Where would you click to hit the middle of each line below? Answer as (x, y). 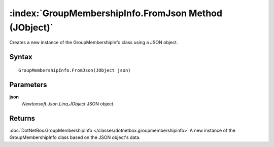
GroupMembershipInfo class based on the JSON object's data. (75, 137)
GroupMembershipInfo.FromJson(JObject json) (75, 70)
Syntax (21, 57)
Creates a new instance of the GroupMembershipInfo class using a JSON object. (94, 43)
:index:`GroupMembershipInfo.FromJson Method (116, 13)
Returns (22, 118)
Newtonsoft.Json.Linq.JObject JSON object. (68, 104)
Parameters (28, 84)
